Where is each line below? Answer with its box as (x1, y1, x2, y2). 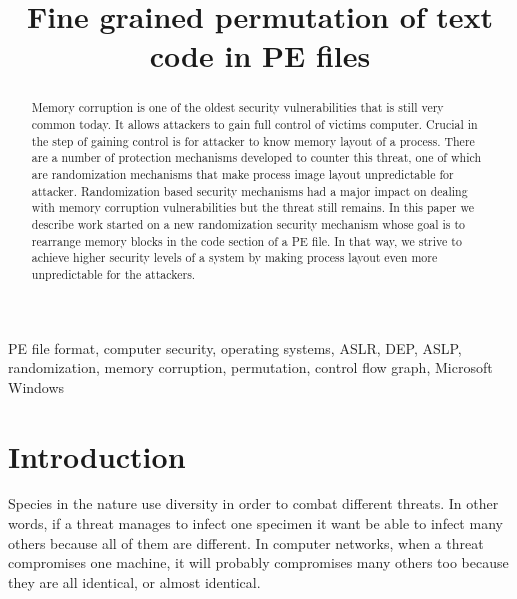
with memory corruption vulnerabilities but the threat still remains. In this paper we (31, 199, 474, 216)
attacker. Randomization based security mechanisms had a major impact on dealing (31, 182, 468, 199)
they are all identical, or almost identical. (8, 571, 261, 592)
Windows (8, 376, 65, 397)
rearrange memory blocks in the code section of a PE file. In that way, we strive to (31, 232, 462, 249)
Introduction (8, 435, 186, 476)
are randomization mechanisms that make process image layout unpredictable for (31, 165, 454, 182)
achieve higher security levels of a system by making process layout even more (31, 249, 438, 266)
